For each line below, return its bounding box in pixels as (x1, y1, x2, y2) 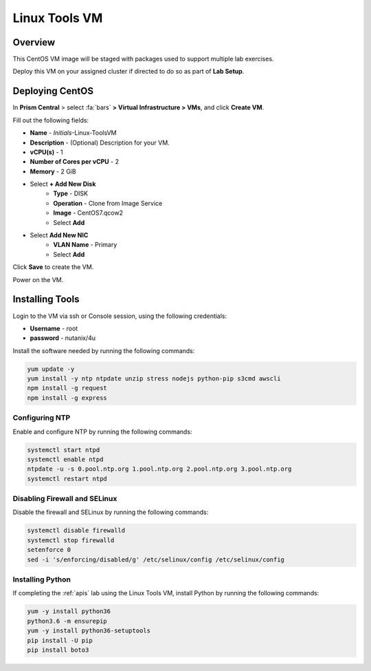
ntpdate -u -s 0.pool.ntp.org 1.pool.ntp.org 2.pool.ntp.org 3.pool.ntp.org (27, 465, 292, 473)
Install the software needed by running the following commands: (12, 346, 195, 354)
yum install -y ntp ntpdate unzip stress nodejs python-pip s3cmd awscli (27, 375, 281, 383)
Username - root (30, 324, 78, 332)
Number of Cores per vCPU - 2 (30, 158, 120, 166)
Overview (12, 36, 56, 48)
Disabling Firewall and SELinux (12, 494, 117, 504)
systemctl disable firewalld (27, 526, 126, 535)
